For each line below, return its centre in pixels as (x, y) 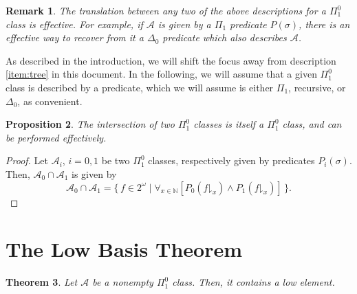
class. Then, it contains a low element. (253, 282)
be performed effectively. (56, 137)
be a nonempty (123, 282)
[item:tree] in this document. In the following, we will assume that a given (161, 74)
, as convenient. (50, 101)
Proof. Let (27, 160)
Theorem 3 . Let (42, 282)
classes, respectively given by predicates (231, 160)
